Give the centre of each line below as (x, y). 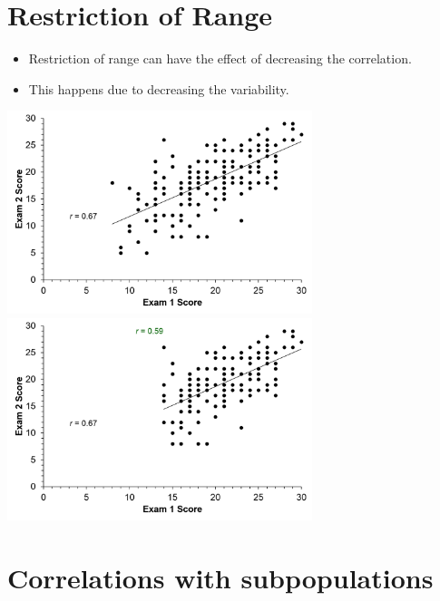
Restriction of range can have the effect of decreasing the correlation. (220, 58)
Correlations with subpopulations (220, 578)
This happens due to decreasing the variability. (159, 88)
